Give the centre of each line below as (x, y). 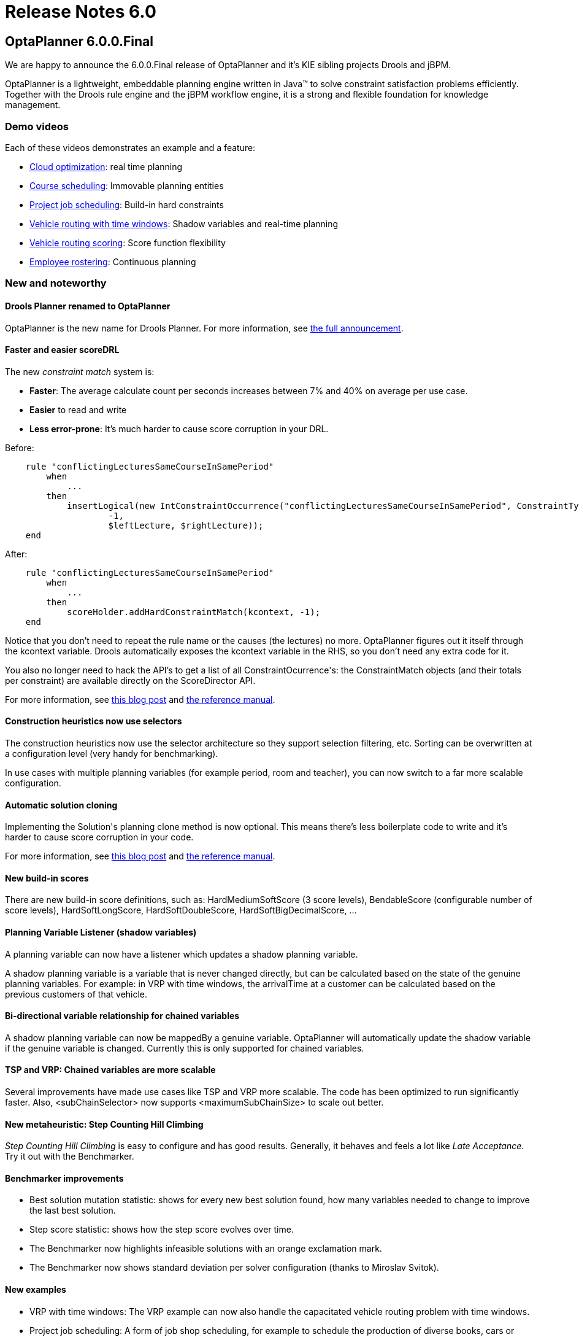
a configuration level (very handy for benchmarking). (112, 753)
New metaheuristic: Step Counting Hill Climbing (104, 1124)
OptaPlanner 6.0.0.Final (79, 41)
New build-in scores (47, 878)
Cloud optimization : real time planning (106, 166)
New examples (36, 1290)
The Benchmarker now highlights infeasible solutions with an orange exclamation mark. (206, 1249)
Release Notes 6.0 (81, 12)
